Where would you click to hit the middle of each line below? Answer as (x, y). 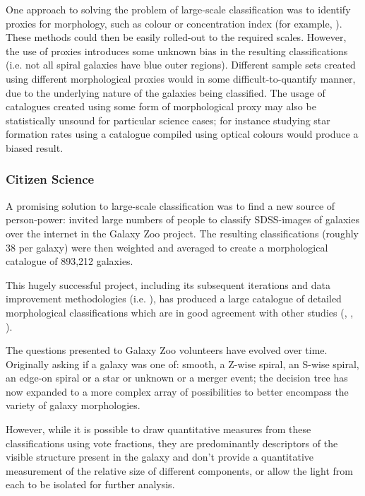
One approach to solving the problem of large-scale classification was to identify (178, 9)
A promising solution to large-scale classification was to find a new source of (170, 205)
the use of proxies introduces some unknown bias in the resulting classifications (177, 51)
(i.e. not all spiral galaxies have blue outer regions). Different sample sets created (181, 65)
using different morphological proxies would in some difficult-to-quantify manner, (181, 78)
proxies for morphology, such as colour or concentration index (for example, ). (174, 23)
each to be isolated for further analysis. (90, 484)
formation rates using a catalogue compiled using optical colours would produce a (182, 134)
